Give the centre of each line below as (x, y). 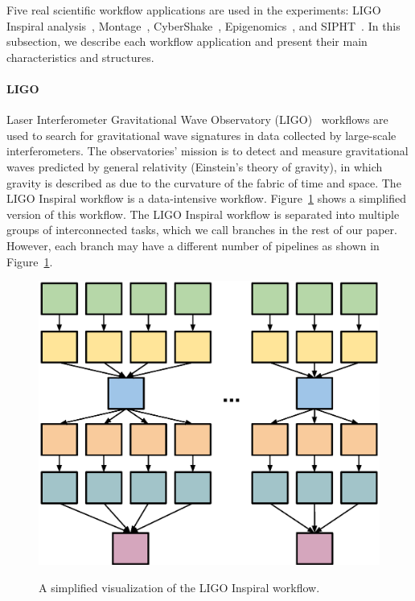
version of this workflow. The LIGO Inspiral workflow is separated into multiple (203, 214)
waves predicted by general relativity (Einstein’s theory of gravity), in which (195, 166)
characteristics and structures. (80, 57)
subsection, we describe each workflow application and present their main (187, 41)
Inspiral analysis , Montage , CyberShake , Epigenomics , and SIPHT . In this (203, 25)
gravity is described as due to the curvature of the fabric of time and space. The (204, 182)
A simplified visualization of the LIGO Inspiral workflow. (179, 587)
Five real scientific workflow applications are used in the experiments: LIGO (194, 10)
